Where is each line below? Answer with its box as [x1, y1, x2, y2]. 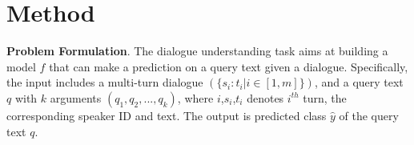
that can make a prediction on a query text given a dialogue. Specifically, [49, 58, 408, 75]
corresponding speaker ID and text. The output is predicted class [6, 107, 327, 123]
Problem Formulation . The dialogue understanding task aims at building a [6, 42, 388, 59]
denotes [247, 89, 284, 106]
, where [177, 89, 214, 106]
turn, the [303, 89, 347, 106]
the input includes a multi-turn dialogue [6, 74, 203, 91]
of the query [339, 107, 399, 123]
